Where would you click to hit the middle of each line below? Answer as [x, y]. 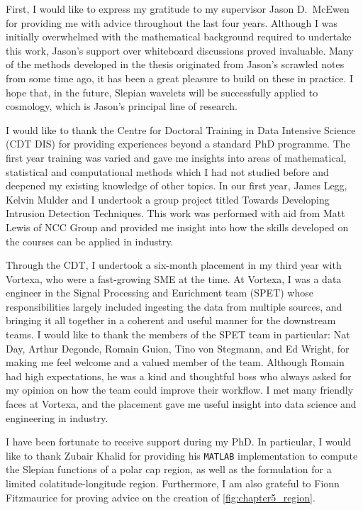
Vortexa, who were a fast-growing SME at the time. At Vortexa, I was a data [174, 278]
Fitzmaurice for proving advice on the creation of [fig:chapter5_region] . [161, 497]
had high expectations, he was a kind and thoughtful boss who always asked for [179, 376]
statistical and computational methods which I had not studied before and [167, 171]
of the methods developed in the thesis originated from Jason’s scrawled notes [175, 64]
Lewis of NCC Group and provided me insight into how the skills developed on [177, 227]
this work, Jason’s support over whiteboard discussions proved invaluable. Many [180, 50]
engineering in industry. [57, 417]
